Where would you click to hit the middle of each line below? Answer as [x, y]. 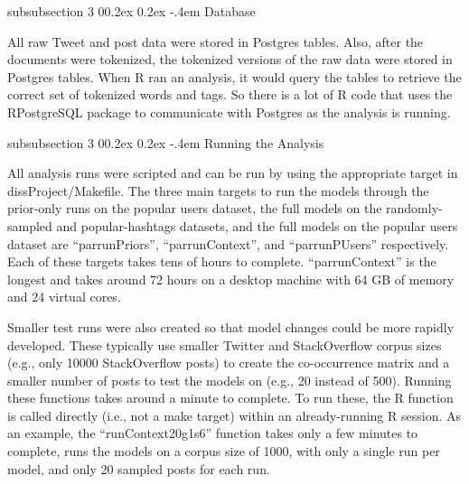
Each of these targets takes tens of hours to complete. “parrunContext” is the [222, 261]
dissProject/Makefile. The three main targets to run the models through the [218, 190]
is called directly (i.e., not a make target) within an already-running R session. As [234, 415]
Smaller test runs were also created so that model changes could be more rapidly [231, 326]
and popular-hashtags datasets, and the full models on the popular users [257, 225]
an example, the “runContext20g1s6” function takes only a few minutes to [213, 433]
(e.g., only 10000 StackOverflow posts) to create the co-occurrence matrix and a [229, 363]
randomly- [414, 208]
